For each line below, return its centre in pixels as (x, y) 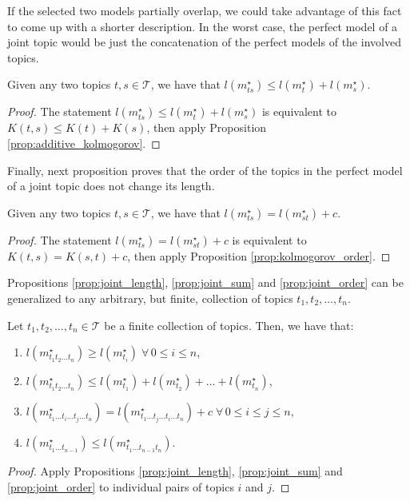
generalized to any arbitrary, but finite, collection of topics (150, 298)
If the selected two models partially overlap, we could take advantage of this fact (205, 10)
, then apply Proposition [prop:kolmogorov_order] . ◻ (259, 255)
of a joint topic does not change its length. (111, 186)
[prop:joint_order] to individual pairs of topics (121, 486)
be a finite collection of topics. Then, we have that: (229, 325)
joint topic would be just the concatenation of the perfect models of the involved (204, 42)
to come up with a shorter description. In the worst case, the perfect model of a (203, 26)
